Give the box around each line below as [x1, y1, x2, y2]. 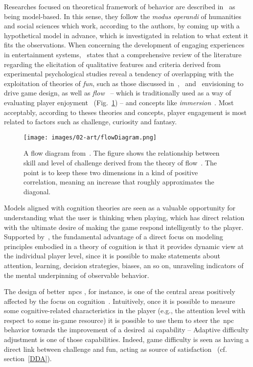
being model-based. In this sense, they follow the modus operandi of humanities [4, 11, 242, 21]
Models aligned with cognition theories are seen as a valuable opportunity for [4, 203, 235, 213]
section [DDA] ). [4, 353, 52, 364]
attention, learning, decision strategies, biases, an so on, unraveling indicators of [4, 260, 244, 270]
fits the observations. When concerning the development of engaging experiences [4, 40, 245, 50]
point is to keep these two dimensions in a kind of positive [23, 167, 198, 177]
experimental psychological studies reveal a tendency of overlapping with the [4, 69, 234, 79]
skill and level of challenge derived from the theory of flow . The [23, 157, 217, 167]
